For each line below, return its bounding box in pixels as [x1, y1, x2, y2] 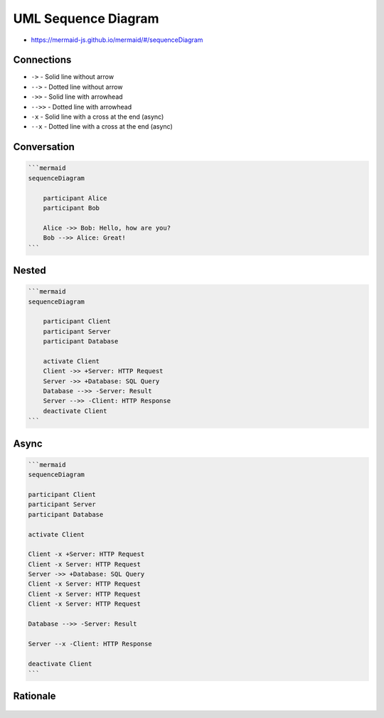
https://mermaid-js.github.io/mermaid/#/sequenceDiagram [31, 36, 203, 44]
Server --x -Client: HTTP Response [28, 640, 152, 648]
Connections [13, 54, 72, 66]
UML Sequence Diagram [13, 11, 159, 26]
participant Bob [43, 203, 100, 212]
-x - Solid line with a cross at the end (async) [31, 112, 164, 121]
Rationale [13, 690, 56, 702]
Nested [13, 264, 46, 277]
